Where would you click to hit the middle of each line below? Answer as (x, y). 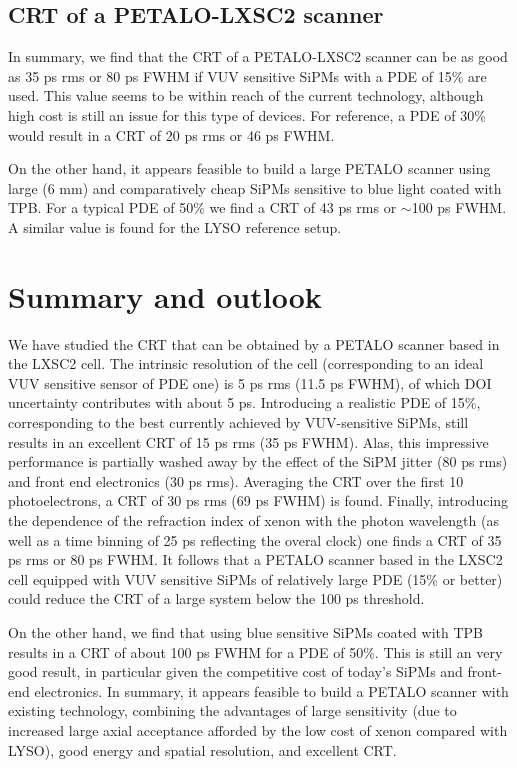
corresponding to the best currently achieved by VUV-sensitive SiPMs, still (238, 422)
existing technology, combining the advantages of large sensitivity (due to (232, 710)
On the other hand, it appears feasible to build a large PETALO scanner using (249, 168)
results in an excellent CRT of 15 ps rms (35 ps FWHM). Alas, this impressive (248, 441)
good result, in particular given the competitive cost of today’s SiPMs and (235, 671)
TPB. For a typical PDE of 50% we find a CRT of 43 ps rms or (202, 207)
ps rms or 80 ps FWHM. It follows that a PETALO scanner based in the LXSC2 (255, 559)
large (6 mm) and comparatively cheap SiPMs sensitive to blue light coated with (255, 187)
